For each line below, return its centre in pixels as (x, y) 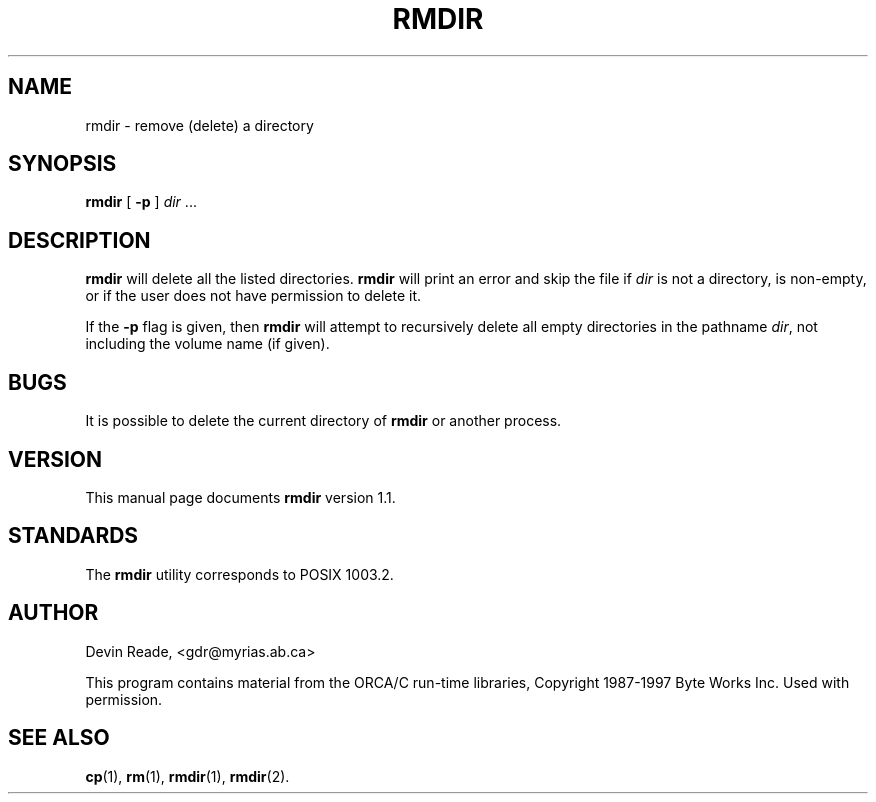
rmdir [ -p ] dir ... (141, 202)
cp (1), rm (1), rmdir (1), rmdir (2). (187, 776)
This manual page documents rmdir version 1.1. (240, 497)
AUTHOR (53, 613)
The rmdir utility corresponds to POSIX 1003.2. (239, 574)
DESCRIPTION (79, 240)
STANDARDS (73, 536)
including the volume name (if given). (207, 344)
